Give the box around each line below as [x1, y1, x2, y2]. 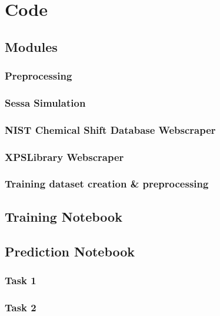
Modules [5, 37, 58, 55]
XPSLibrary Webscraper [5, 149, 124, 164]
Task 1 [5, 272, 36, 287]
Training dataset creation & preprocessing [5, 176, 209, 191]
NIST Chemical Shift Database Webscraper [5, 122, 216, 137]
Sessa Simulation [5, 95, 86, 110]
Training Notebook [5, 207, 122, 225]
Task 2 [5, 299, 36, 314]
